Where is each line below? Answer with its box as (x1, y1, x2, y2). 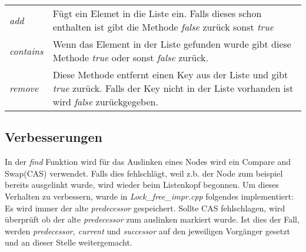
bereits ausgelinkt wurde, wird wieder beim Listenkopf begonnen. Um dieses (5, 178, 279, 191)
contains (9, 44, 44, 58)
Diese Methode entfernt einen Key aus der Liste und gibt (52, 68, 288, 81)
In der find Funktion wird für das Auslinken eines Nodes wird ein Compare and (5, 155, 291, 168)
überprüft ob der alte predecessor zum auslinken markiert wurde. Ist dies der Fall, (5, 213, 300, 226)
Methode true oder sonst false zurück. (52, 51, 208, 64)
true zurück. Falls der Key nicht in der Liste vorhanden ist (52, 81, 294, 95)
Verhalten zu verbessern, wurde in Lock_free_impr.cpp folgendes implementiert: (5, 190, 294, 202)
